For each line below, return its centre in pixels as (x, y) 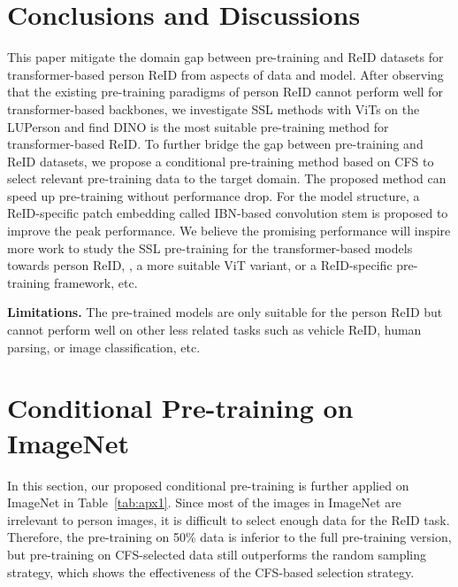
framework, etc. (95, 282)
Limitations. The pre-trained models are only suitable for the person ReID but (225, 312)
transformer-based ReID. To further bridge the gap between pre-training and (215, 144)
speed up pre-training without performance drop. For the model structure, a (214, 195)
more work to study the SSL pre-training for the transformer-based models (210, 247)
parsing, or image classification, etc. (104, 347)
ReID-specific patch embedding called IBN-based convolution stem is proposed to (228, 213)
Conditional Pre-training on (180, 408)
